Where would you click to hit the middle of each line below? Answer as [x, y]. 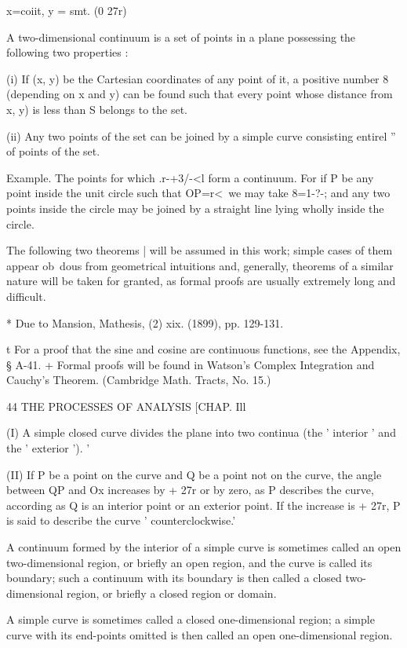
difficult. [26, 296]
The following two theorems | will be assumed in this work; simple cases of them [200, 250]
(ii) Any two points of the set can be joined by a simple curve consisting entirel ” [201, 135]
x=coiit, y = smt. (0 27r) [67, 10]
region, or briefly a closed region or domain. [172, 593]
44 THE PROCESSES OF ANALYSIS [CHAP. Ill [126, 406]
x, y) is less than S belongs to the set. [97, 109]
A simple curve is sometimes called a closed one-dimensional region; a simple [191, 619]
